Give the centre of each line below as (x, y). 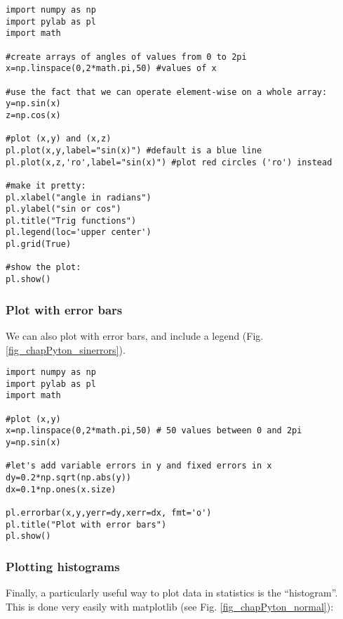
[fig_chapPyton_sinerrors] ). (66, 349)
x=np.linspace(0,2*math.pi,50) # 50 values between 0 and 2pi (154, 431)
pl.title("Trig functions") (71, 221)
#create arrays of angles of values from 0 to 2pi (126, 57)
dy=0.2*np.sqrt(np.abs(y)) (68, 478)
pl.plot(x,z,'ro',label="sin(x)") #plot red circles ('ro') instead (169, 162)
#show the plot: (43, 268)
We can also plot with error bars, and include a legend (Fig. (135, 335)
